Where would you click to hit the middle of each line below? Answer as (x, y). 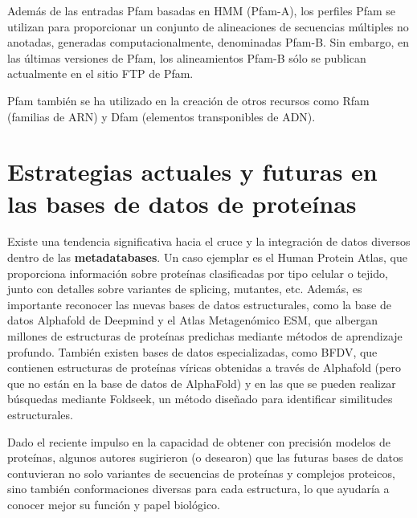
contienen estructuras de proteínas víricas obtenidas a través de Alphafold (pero (204, 367)
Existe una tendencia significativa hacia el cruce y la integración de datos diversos (209, 241)
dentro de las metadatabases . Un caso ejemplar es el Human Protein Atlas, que (207, 257)
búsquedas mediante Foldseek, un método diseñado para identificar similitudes (200, 399)
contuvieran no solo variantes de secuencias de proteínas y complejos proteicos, (201, 473)
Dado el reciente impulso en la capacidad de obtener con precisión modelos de (199, 441)
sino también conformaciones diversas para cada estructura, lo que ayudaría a (198, 489)
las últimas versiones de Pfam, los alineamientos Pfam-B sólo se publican (187, 57)
